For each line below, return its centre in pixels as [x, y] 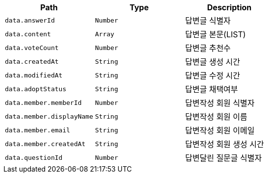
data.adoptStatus [36, 89]
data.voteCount [32, 48]
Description [229, 7]
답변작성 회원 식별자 [220, 103]
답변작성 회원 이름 [216, 117]
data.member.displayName [49, 116]
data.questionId [34, 157]
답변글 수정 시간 [213, 76]
